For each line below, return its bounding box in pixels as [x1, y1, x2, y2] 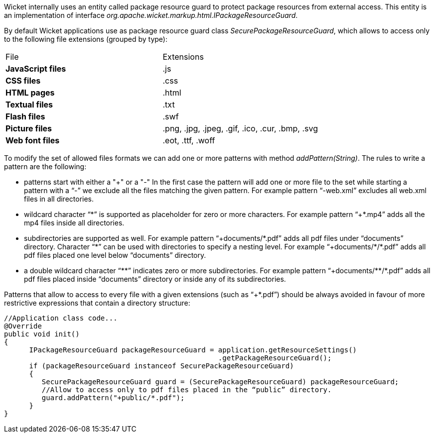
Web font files [5, 135, 60, 145]
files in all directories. [24, 195, 94, 203]
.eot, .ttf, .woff [162, 135, 215, 145]
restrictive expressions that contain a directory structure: [4, 299, 190, 307]
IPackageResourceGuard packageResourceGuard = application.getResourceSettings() [29, 346, 357, 354]
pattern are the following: [4, 162, 87, 171]
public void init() [4, 330, 80, 338]
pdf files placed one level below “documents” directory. [24, 251, 206, 259]
